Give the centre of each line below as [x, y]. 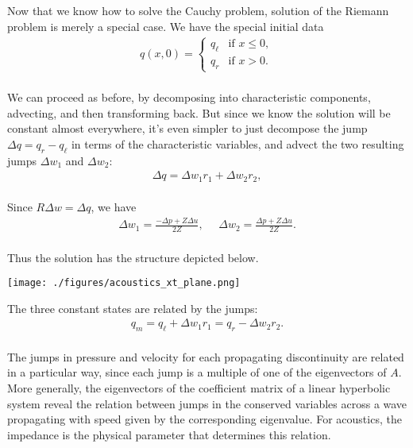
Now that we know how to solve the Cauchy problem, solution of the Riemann [198, 10]
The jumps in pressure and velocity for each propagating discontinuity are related [206, 356]
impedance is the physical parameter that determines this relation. [169, 434]
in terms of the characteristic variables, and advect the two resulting [237, 143]
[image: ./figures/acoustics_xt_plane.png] [124, 283]
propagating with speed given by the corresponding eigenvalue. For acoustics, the [205, 419]
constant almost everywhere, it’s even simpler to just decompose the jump [187, 128]
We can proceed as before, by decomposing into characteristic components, [189, 97]
